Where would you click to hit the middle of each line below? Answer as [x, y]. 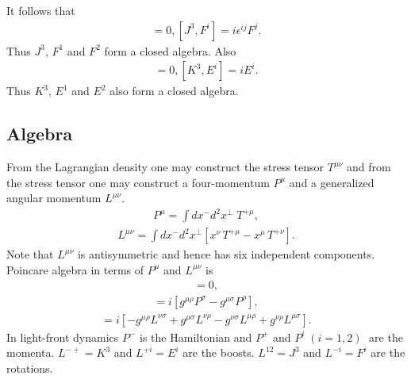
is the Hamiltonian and [196, 337]
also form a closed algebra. [174, 91]
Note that [30, 254]
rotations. [30, 368]
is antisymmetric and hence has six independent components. [226, 254]
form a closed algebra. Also [170, 50]
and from [369, 167]
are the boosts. [219, 352]
